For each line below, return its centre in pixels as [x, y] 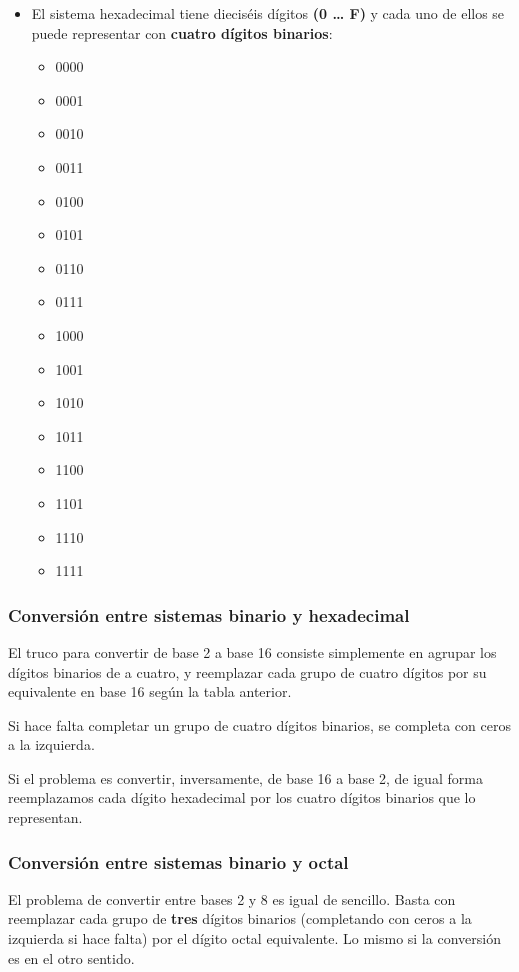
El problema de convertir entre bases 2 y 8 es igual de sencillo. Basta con [232, 898]
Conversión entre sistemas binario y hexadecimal [209, 614]
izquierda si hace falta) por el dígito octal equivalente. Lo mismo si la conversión [254, 938]
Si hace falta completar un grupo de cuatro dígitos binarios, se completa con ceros [259, 724]
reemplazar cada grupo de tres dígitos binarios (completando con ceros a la [240, 918]
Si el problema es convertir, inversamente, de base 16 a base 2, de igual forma [245, 777]
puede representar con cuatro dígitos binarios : [182, 32]
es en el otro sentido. [71, 957]
